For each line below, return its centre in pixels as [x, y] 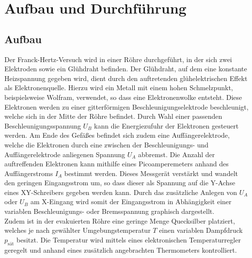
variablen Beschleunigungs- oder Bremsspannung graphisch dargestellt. [110, 211]
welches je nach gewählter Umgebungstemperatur [78, 230]
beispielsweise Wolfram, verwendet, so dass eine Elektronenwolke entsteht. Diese [123, 97]
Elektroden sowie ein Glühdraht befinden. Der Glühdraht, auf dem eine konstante [126, 69]
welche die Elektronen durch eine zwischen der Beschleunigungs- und [107, 144]
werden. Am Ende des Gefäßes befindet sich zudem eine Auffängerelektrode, [117, 135]
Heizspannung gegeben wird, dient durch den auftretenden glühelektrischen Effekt [126, 78]
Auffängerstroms [29, 173]
